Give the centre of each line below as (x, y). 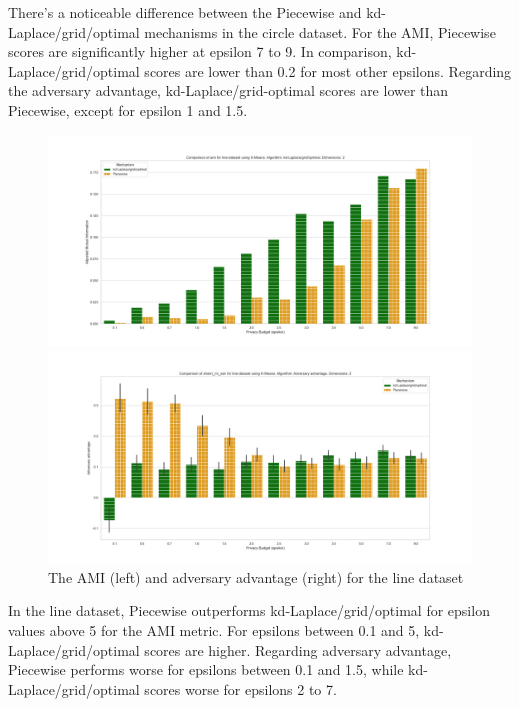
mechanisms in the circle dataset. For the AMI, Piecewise (320, 31)
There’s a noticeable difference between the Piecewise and (185, 12)
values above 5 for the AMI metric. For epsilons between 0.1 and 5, (214, 629)
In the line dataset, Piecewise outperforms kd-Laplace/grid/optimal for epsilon (249, 610)
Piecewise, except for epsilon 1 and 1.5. (128, 109)
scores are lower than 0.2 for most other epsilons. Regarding (328, 70)
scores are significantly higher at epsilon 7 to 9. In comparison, (200, 51)
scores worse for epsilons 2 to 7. (240, 688)
